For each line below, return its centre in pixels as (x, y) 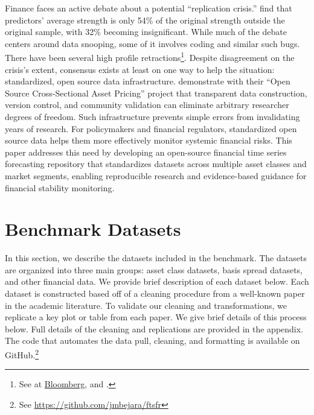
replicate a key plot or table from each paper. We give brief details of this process (156, 317)
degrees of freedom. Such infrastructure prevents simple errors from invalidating (152, 116)
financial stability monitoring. (60, 187)
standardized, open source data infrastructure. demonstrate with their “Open (148, 81)
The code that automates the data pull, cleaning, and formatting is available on (152, 341)
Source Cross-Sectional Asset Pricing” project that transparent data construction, (156, 93)
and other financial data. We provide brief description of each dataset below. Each (157, 281)
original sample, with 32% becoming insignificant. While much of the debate (146, 32)
